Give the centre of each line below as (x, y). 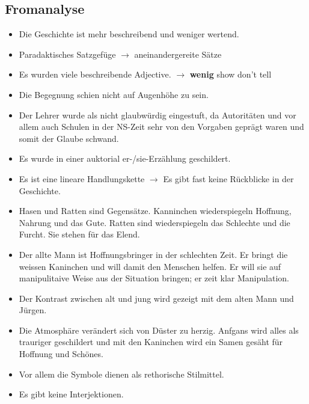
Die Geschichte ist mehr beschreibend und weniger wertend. (129, 34)
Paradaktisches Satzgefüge (67, 54)
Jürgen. (33, 310)
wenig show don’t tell (231, 74)
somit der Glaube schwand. (69, 138)
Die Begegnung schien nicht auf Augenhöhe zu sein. (114, 94)
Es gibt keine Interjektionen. (71, 394)
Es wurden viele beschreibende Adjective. (95, 74)
